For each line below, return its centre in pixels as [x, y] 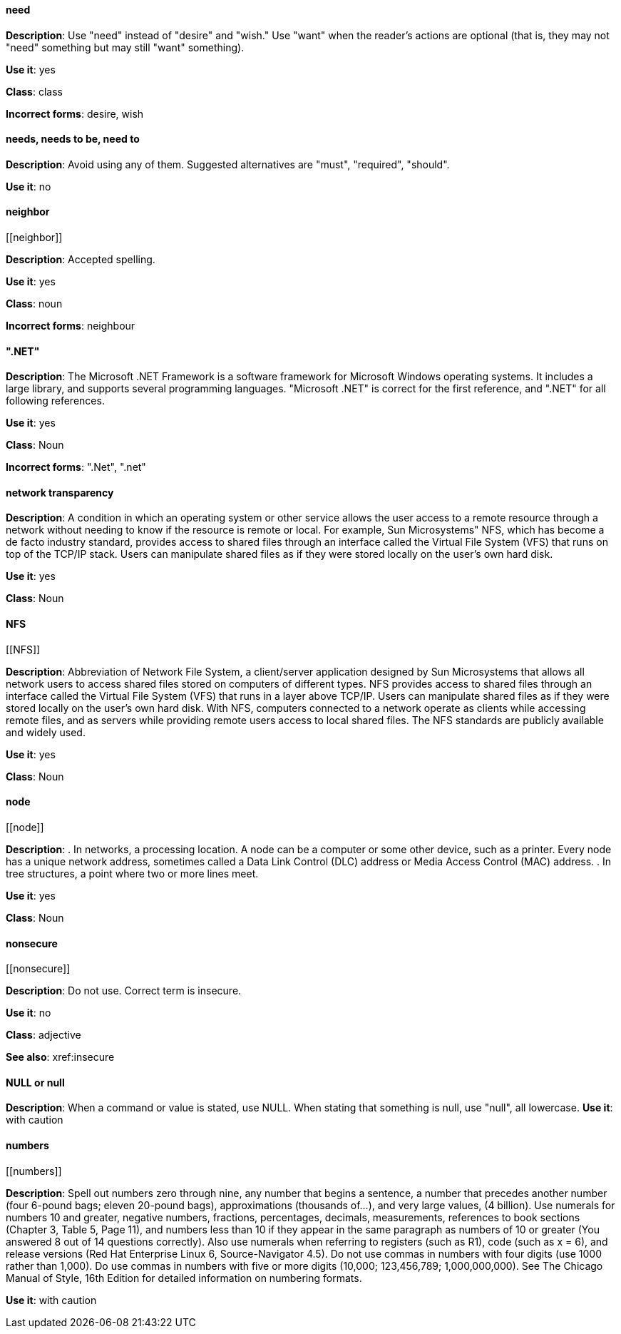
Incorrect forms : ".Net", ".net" [76, 467]
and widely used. [46, 732]
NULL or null [35, 1082]
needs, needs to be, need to [73, 139]
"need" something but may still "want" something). [125, 47]
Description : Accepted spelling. [81, 260]
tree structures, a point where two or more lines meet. [132, 873]
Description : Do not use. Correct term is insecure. [124, 991]
